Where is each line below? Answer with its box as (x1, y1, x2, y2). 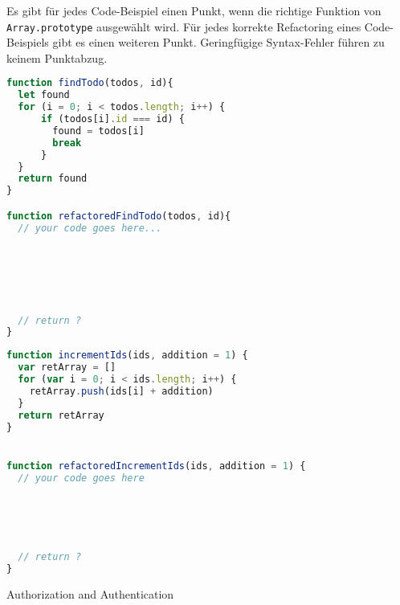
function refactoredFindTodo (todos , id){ (6, 210, 231, 222)
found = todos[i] (52, 125, 145, 137)
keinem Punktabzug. (6, 49, 108, 66)
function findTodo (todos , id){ (6, 77, 173, 89)
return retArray (18, 409, 104, 421)
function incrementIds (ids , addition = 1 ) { (6, 350, 248, 362)
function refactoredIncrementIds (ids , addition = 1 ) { (6, 460, 306, 472)
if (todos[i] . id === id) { (40, 113, 185, 125)
